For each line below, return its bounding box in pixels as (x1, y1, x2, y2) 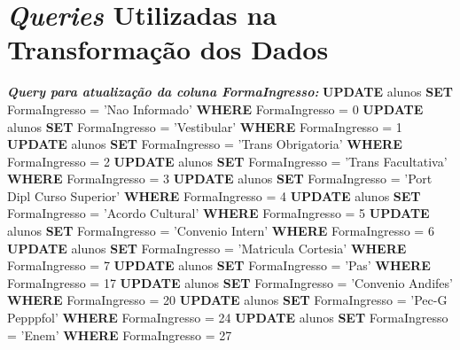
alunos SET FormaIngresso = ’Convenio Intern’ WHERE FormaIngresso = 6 (7, 222, 434, 240)
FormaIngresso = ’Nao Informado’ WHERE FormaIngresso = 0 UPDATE (7, 99, 424, 118)
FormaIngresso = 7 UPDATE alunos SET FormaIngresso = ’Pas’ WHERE (7, 256, 431, 275)
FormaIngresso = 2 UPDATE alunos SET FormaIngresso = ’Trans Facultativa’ (7, 152, 448, 170)
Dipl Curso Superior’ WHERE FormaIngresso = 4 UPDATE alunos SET (7, 186, 421, 205)
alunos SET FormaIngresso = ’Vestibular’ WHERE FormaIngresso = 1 (7, 117, 402, 136)
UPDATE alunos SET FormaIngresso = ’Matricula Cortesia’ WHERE (7, 238, 407, 257)
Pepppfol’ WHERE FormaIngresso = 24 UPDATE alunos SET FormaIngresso (7, 308, 448, 327)
